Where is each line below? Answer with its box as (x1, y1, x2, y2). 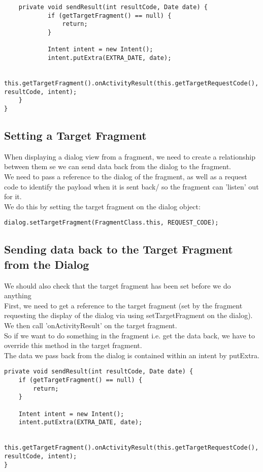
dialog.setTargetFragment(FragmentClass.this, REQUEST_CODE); (4, 219, 219, 227)
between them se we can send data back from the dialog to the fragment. (4, 161, 232, 172)
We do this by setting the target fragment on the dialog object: (4, 201, 201, 211)
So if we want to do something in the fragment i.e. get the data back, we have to (4, 330, 255, 340)
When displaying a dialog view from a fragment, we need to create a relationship (4, 151, 255, 162)
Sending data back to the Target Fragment (4, 241, 233, 257)
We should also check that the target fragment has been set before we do (4, 280, 231, 291)
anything (4, 290, 31, 301)
